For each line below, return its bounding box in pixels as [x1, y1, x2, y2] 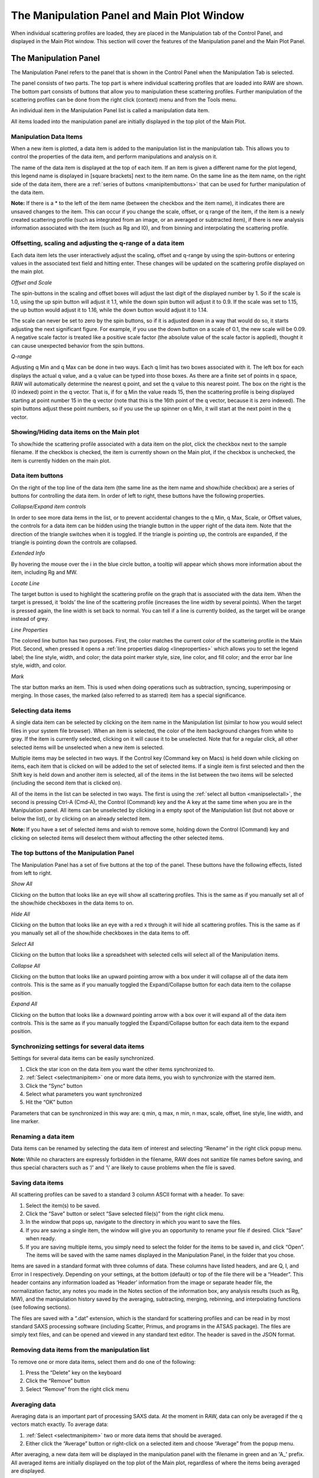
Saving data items [11, 1178, 64, 1187]
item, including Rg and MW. [11, 569, 78, 576]
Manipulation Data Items [11, 132, 83, 141]
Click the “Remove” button [25, 1377, 90, 1385]
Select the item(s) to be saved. [25, 1202, 100, 1209]
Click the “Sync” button [25, 1082, 83, 1089]
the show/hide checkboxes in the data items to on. [11, 899, 134, 907]
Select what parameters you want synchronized [25, 1090, 142, 1097]
